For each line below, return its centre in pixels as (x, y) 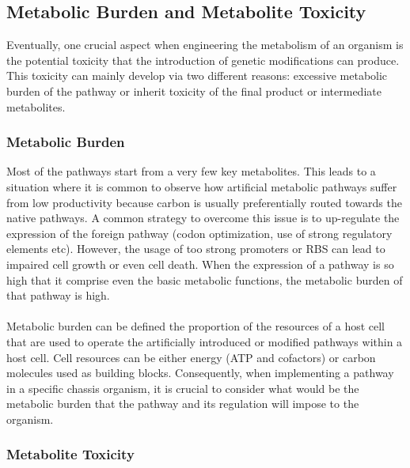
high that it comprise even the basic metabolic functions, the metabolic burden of (205, 279)
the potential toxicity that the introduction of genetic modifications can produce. (203, 60)
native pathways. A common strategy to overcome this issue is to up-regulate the (203, 218)
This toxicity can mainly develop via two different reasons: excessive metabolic (197, 75)
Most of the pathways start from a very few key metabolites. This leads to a (191, 171)
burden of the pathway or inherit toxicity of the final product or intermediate (194, 91)
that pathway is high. (58, 295)
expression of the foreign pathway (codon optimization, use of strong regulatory (199, 233)
